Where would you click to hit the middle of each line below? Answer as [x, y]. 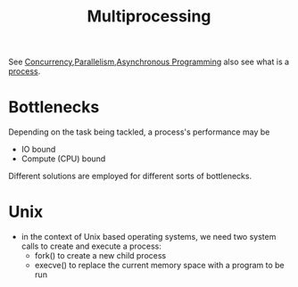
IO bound [38, 150]
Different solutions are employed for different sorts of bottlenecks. [130, 176]
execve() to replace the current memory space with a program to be [159, 266]
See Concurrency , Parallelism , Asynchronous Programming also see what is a [149, 62]
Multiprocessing [149, 16]
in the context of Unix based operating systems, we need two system [149, 237]
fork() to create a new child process [100, 256]
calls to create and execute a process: [91, 246]
